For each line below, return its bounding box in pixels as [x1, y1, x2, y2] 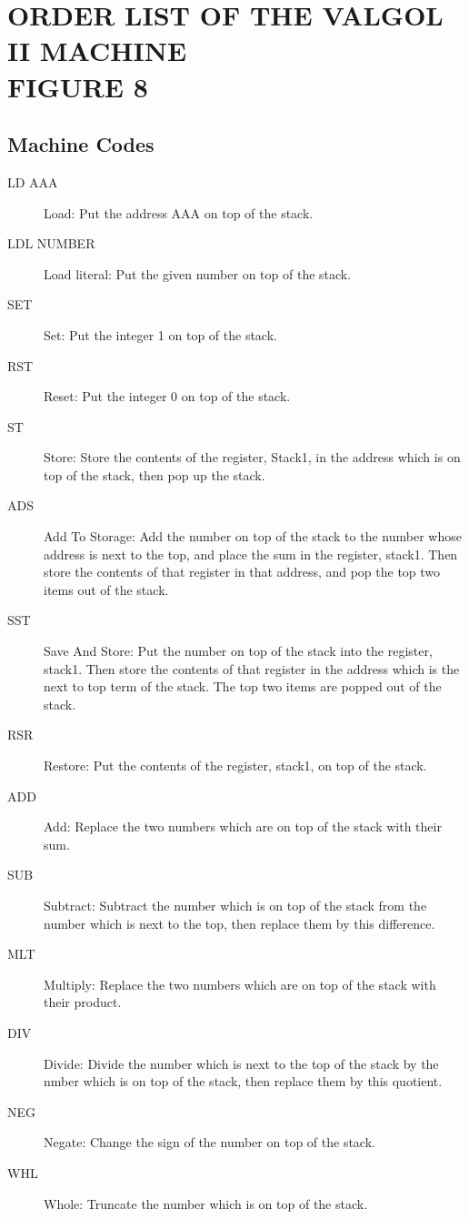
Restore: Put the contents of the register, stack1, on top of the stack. [44, 756, 427, 775]
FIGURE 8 [7, 67, 148, 105]
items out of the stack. [44, 579, 169, 599]
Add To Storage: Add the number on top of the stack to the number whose [44, 527, 462, 546]
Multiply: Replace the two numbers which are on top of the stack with [44, 974, 436, 993]
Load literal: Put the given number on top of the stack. [44, 264, 352, 283]
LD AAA [7, 172, 58, 191]
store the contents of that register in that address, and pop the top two [44, 562, 441, 581]
